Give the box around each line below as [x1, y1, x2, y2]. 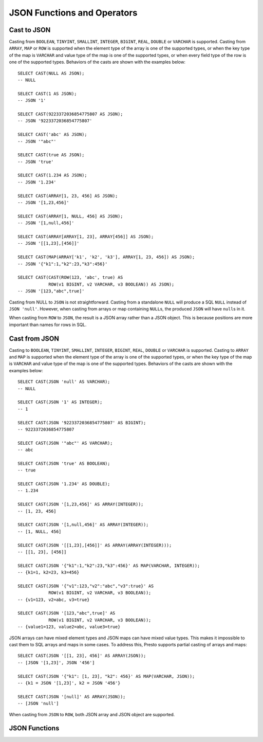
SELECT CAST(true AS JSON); [18, 152, 85, 158]
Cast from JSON [9, 334, 59, 343]
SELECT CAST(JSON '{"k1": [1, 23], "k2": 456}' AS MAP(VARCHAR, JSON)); [18, 673, 195, 679]
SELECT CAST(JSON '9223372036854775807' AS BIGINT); [18, 420, 146, 425]
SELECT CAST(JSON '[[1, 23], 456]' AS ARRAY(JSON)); [18, 653, 146, 659]
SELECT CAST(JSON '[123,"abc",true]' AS [18, 611, 115, 616]
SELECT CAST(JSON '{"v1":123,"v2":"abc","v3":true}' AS [18, 583, 154, 589]
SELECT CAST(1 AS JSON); [18, 90, 77, 96]
